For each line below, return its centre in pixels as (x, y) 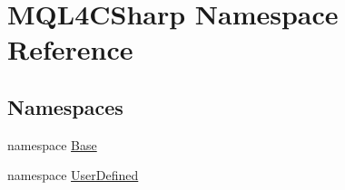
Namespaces (65, 106)
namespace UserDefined (73, 175)
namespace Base (52, 144)
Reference (70, 49)
